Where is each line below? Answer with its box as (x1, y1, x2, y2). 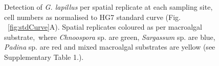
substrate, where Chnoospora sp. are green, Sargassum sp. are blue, (4, 31, 215, 42)
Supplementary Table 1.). (4, 51, 84, 62)
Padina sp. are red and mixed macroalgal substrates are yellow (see (4, 41, 215, 52)
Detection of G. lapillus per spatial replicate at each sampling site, (4, 2, 213, 12)
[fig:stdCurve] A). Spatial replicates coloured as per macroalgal (8, 21, 203, 32)
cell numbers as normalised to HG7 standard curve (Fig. (4, 11, 181, 22)
